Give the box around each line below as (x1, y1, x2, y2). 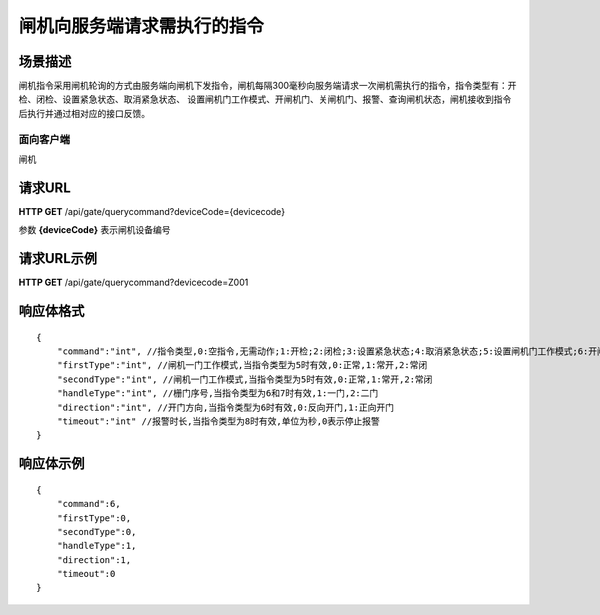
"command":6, (56, 498, 121, 510)
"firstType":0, (56, 512, 132, 524)
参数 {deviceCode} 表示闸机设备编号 (18, 224, 171, 236)
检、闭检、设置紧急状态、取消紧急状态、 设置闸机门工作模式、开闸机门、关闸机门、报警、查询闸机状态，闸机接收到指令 (18, 93, 512, 105)
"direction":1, (56, 554, 132, 565)
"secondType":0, (56, 526, 137, 537)
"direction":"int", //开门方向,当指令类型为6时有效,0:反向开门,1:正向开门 (56, 401, 395, 413)
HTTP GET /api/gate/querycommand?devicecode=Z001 (18, 276, 249, 289)
